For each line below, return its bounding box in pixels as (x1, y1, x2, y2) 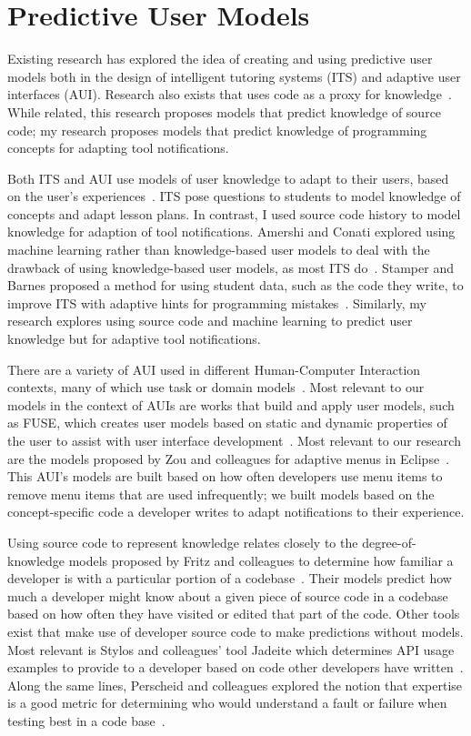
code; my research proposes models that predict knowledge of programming (7, 120, 427, 139)
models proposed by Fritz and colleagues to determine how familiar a (68, 550, 454, 570)
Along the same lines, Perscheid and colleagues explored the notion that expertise (7, 675, 463, 694)
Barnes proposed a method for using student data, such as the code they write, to (7, 276, 464, 295)
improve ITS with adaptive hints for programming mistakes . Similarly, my (7, 293, 426, 312)
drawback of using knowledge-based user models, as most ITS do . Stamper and (7, 257, 454, 277)
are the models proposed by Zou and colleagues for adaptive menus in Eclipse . (7, 449, 450, 468)
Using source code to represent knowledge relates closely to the (7, 532, 358, 551)
